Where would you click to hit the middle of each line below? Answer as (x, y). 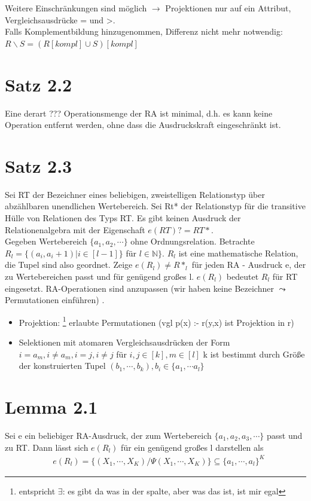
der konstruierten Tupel (62, 366)
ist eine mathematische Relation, (238, 253)
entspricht (37, 491)
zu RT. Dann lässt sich (47, 447)
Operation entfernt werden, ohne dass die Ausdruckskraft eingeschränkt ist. (143, 125)
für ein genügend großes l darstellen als (192, 447)
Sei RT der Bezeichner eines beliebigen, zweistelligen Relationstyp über (135, 194)
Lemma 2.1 (51, 406)
